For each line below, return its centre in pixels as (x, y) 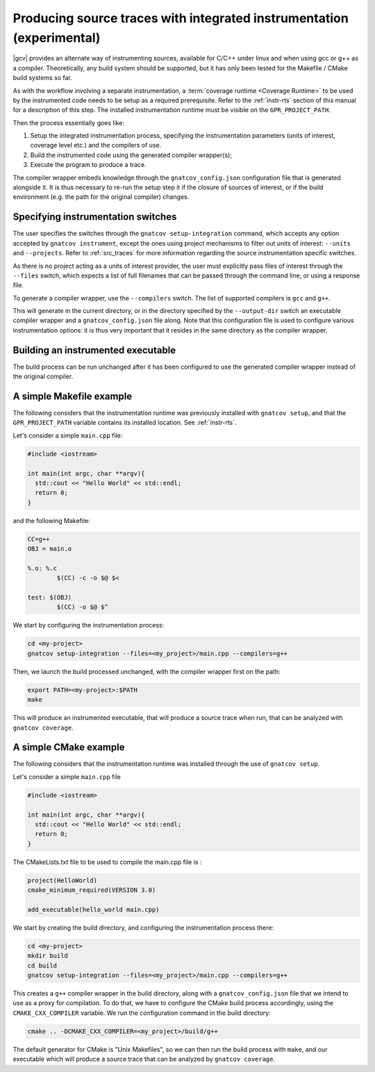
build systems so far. (42, 78)
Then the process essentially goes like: (69, 122)
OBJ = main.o (50, 549)
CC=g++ (39, 539)
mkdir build (48, 956)
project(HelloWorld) (62, 880)
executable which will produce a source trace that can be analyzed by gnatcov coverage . (144, 1059)
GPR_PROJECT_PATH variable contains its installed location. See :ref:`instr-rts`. (125, 423)
